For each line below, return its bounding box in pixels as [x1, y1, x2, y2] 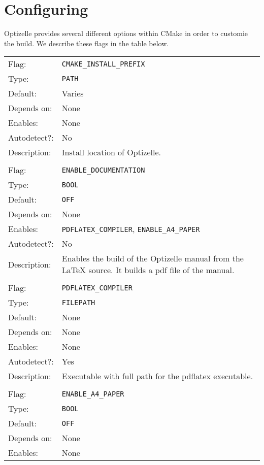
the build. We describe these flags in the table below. [4, 38, 169, 48]
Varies [61, 87, 84, 99]
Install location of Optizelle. [61, 146, 161, 158]
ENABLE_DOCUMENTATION [61, 165, 145, 174]
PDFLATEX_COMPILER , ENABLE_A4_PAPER [61, 223, 200, 235]
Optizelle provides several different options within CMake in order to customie [4, 28, 248, 39]
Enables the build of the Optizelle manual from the [61, 252, 244, 264]
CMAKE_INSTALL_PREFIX [61, 59, 145, 68]
